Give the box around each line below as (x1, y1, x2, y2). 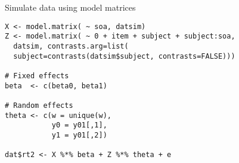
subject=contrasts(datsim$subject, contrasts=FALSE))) (13, 52, 235, 60)
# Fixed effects (5, 71, 69, 80)
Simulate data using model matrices (5, 1, 136, 13)
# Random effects (5, 101, 73, 110)
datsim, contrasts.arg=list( (13, 41, 129, 50)
